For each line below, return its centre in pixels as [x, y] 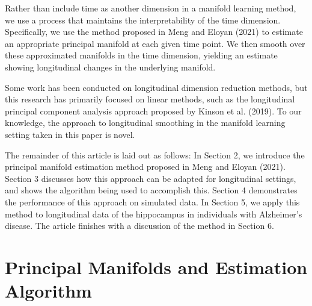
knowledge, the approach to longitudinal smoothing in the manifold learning [145, 123]
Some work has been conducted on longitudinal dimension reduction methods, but [156, 87]
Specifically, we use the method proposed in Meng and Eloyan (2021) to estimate [154, 32]
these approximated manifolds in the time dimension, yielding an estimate [141, 55]
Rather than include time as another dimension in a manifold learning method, [151, 8]
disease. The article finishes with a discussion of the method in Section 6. [139, 226]
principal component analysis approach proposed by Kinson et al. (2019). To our [153, 111]
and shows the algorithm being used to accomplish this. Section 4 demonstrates [151, 190]
